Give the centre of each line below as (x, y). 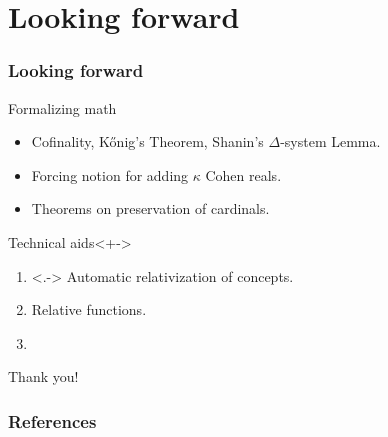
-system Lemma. (330, 141)
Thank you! (43, 376)
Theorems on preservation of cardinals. (150, 208)
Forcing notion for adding (110, 174)
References (52, 420)
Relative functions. (89, 309)
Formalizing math (62, 107)
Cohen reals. (243, 174)
